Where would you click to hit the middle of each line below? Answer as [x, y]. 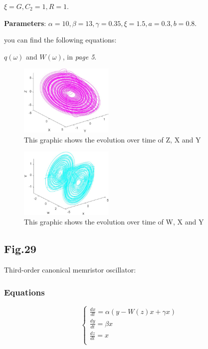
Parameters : [25, 23]
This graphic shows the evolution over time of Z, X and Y [112, 139]
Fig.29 [20, 249]
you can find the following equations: [60, 40]
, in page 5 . [80, 56]
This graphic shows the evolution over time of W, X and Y [114, 222]
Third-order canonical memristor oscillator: [70, 269]
